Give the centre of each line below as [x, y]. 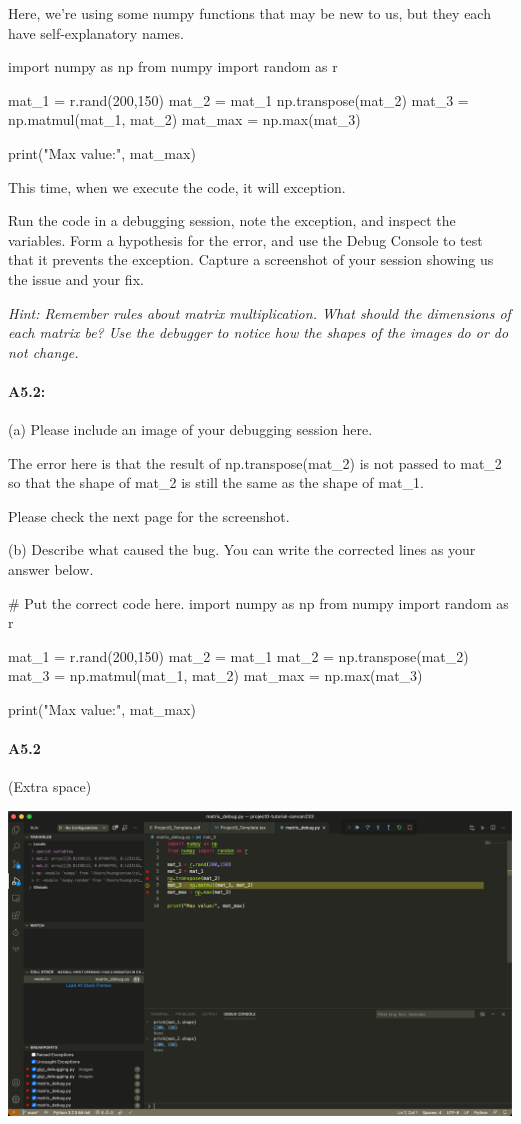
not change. [43, 351]
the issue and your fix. [76, 278]
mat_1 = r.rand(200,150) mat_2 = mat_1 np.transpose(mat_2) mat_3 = [238, 99]
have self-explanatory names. [96, 32]
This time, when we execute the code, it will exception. [177, 186]
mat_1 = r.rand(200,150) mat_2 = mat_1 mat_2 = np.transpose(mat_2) [238, 655]
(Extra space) [50, 786]
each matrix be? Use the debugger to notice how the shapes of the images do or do [258, 332]
